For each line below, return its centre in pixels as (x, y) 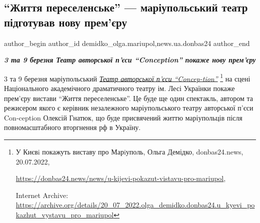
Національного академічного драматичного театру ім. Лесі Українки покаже (119, 88)
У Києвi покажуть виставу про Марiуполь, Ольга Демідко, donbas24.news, (129, 151)
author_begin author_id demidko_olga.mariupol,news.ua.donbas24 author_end (127, 43)
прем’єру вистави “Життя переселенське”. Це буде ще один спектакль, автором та (129, 98)
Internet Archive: (42, 195)
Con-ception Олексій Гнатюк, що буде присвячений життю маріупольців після (123, 117)
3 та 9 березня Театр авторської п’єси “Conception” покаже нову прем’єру (130, 60)
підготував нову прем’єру (65, 22)
